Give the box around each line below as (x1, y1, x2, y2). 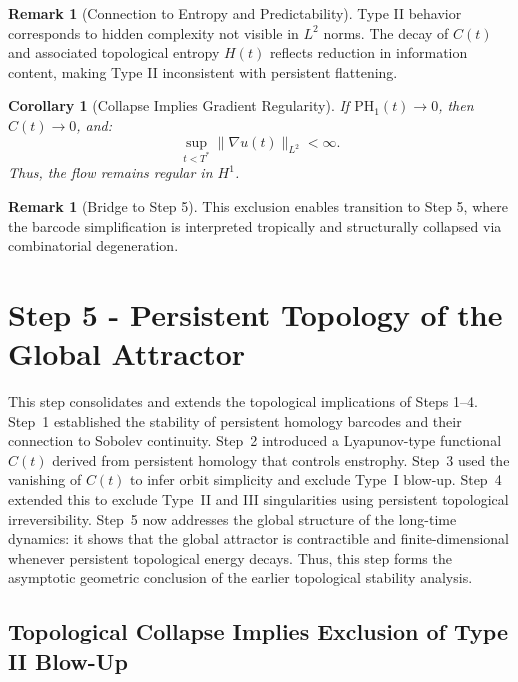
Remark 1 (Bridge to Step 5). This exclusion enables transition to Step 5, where (8, 195, 508, 216)
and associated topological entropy (8, 42, 220, 63)
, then (438, 95, 474, 116)
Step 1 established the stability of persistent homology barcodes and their (8, 410, 462, 431)
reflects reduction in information (269, 42, 468, 63)
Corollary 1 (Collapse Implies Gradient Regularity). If (8, 95, 350, 116)
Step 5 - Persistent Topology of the (8, 293, 503, 334)
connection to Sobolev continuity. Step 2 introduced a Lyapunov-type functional (8, 430, 502, 451)
